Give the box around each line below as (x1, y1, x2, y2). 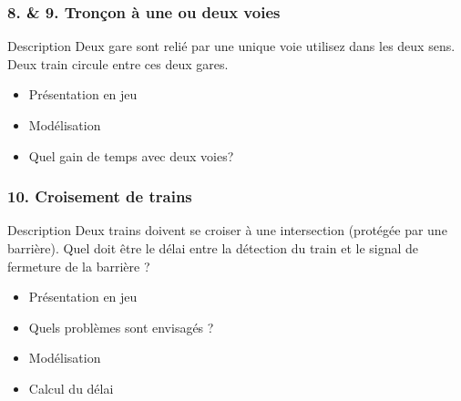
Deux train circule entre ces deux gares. (7, 54, 229, 73)
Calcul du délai (28, 378, 114, 397)
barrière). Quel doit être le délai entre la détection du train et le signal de (7, 239, 419, 257)
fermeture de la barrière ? (7, 256, 150, 275)
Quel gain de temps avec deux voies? (28, 146, 234, 165)
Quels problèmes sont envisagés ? (28, 317, 214, 336)
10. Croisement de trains (7, 185, 192, 208)
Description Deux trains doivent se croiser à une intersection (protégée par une (7, 221, 447, 240)
